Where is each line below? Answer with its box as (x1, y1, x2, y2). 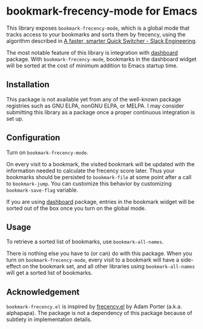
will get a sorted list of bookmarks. (6, 269, 93, 277)
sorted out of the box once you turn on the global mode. (6, 205, 147, 212)
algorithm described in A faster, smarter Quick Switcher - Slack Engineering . (6, 37, 197, 44)
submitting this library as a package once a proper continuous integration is (6, 108, 195, 116)
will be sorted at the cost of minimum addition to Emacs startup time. (6, 62, 178, 69)
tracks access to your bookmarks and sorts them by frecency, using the (6, 30, 186, 38)
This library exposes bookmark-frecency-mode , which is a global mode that (6, 24, 190, 32)
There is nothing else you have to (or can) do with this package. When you (6, 250, 193, 257)
